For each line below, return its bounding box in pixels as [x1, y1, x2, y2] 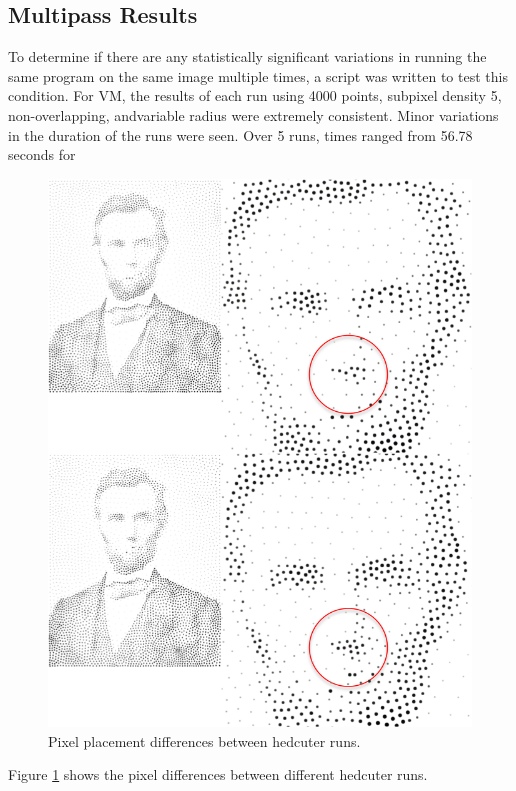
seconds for [8, 144, 76, 165]
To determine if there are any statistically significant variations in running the [8, 46, 487, 67]
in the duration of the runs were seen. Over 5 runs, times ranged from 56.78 [8, 124, 473, 145]
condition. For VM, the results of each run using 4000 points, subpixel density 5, [8, 85, 502, 106]
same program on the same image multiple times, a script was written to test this [8, 65, 508, 86]
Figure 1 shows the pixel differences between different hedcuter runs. [8, 764, 428, 785]
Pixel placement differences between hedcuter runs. [48, 730, 361, 751]
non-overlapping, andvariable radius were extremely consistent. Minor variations [8, 104, 499, 125]
